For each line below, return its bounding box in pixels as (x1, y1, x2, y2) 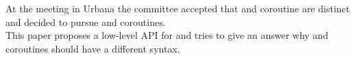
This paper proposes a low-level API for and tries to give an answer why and (5, 28, 328, 42)
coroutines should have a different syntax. (5, 41, 180, 55)
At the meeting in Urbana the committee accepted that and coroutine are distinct (5, 1, 350, 15)
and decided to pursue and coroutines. (5, 14, 166, 29)
